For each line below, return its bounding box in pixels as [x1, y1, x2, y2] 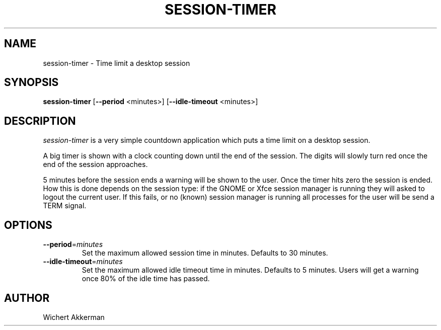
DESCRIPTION [4, 114, 76, 127]
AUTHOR [4, 291, 50, 304]
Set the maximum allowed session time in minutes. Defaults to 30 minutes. [82, 249, 328, 258]
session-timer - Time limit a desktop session [43, 58, 190, 67]
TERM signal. [43, 201, 87, 210]
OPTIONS [4, 218, 52, 231]
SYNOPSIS [4, 76, 59, 89]
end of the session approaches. [43, 160, 148, 169]
